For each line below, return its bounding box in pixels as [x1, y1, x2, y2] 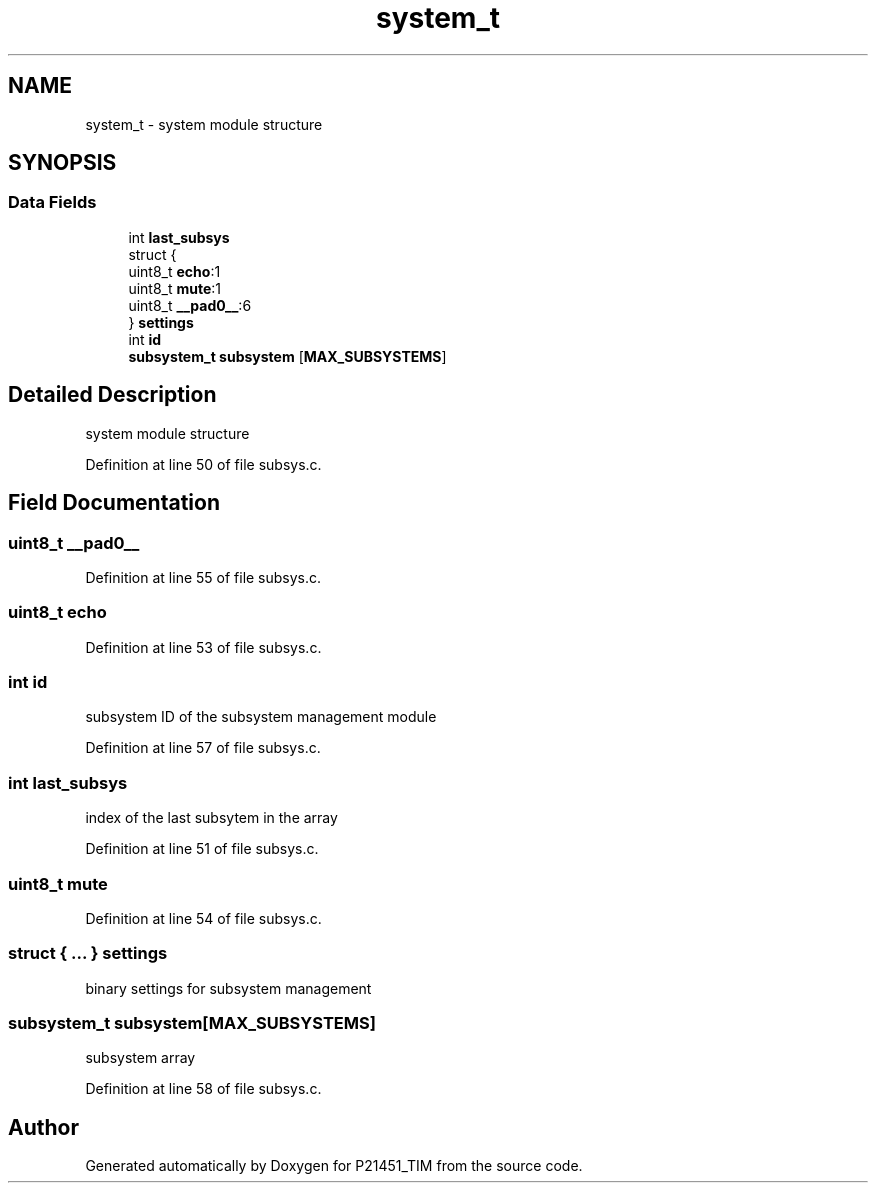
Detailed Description [8, 382, 217, 408]
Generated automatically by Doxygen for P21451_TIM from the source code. [85, 1157, 583, 1175]
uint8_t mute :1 [128, 279, 222, 297]
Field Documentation [8, 490, 220, 516]
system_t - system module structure [85, 115, 323, 133]
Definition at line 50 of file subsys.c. [85, 455, 322, 473]
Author [8, 1114, 79, 1140]
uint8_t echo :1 [128, 262, 221, 280]
